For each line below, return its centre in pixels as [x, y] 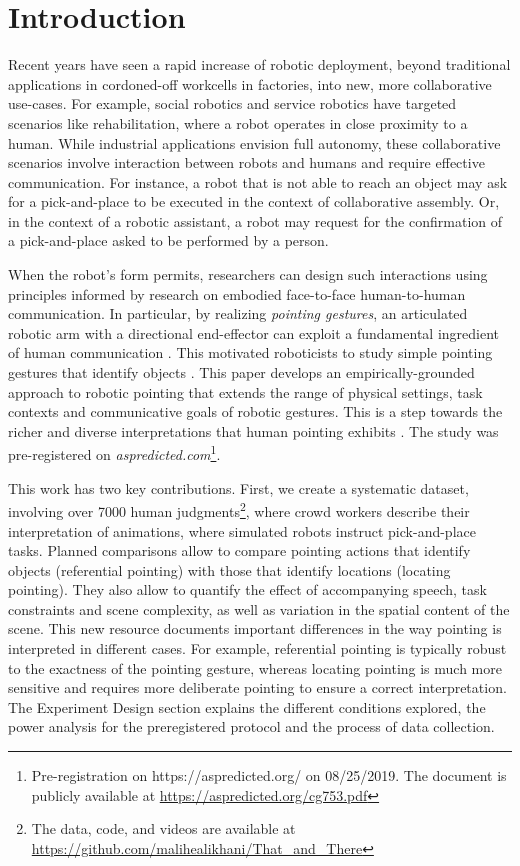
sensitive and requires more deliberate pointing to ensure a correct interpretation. [257, 687]
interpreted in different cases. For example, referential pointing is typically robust [257, 648]
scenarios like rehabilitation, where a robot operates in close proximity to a [238, 122]
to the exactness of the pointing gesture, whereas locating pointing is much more [255, 667]
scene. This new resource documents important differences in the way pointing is [255, 628]
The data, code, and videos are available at [163, 828]
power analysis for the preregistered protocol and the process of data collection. [251, 726]
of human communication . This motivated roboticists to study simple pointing [250, 352]
